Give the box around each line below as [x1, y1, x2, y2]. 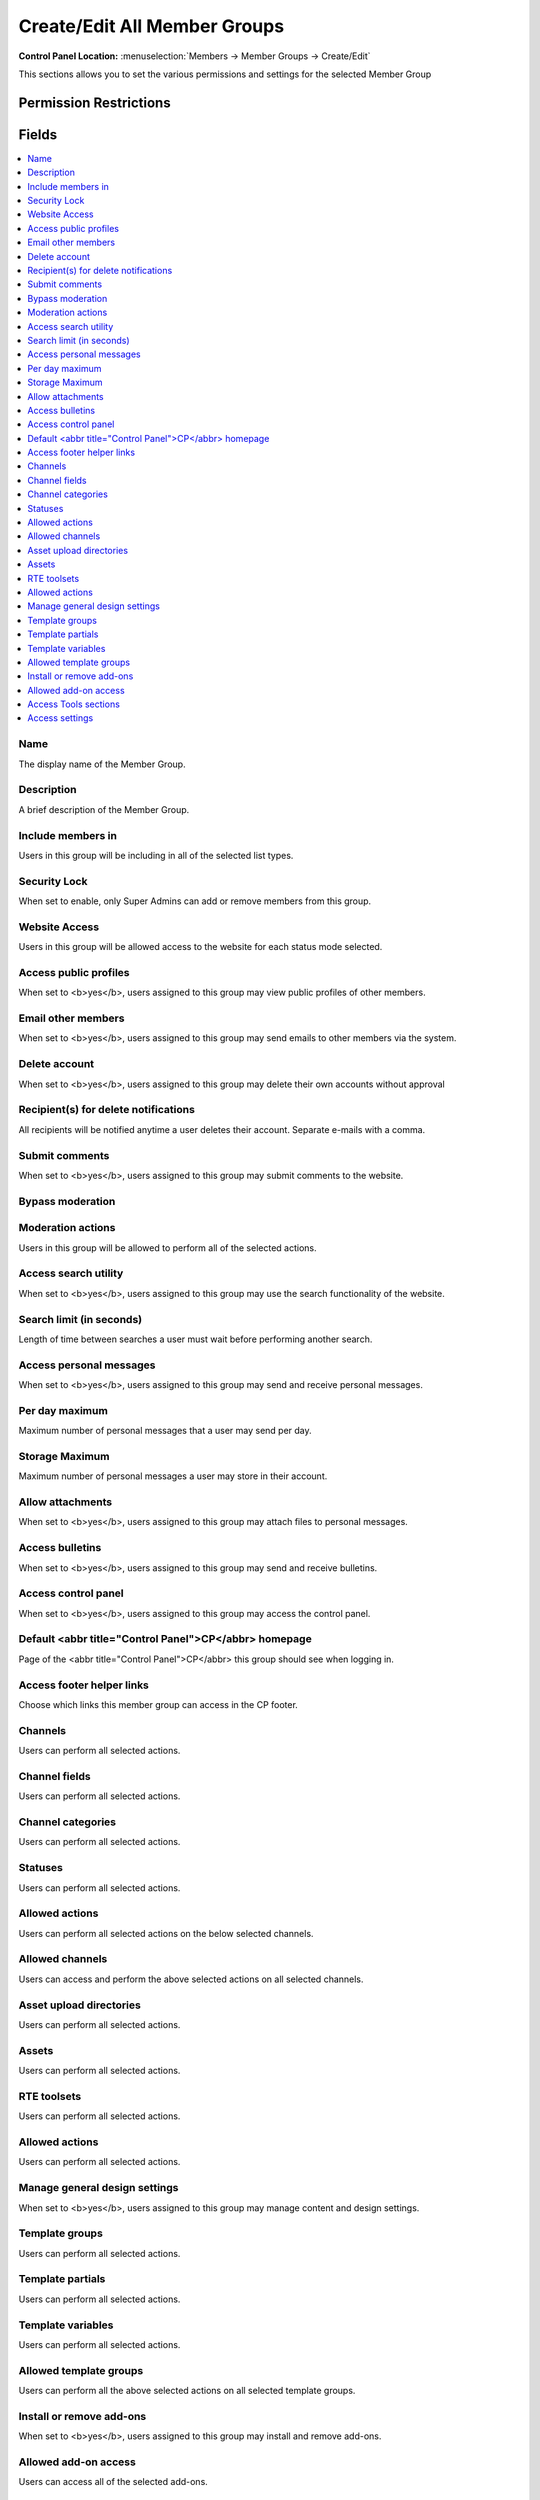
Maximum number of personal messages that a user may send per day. [18, 1425, 312, 1437]
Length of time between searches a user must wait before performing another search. [18, 1333, 373, 1345]
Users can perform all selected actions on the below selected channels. [18, 1927, 314, 1939]
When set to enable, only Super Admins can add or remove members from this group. [18, 895, 372, 907]
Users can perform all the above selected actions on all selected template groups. [18, 2385, 356, 2397]
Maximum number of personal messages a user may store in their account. [18, 1470, 328, 1482]
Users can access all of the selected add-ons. [18, 2476, 209, 2488]
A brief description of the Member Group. [18, 803, 190, 815]
